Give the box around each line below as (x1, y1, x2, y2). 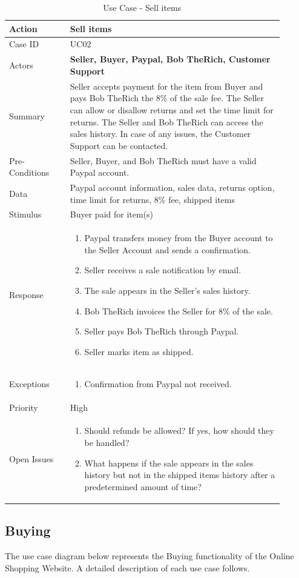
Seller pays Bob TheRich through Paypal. (84, 325, 239, 337)
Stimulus (9, 208, 42, 221)
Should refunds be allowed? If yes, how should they (84, 424, 274, 437)
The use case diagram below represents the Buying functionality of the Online (5, 550, 294, 562)
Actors (9, 59, 33, 71)
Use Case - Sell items (103, 1, 182, 13)
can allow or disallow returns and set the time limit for (70, 103, 274, 116)
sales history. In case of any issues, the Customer (70, 127, 251, 140)
